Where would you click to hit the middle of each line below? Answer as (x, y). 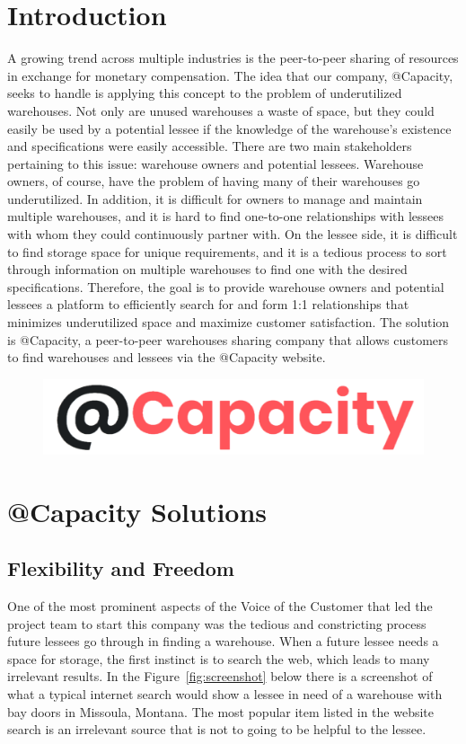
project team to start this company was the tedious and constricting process (217, 623)
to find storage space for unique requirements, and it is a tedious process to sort (227, 251)
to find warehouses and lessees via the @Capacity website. (167, 357)
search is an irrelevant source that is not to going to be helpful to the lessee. (217, 729)
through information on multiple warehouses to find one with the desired (207, 269)
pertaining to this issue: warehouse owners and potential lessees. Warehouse (215, 163)
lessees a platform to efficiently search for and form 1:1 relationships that (208, 304)
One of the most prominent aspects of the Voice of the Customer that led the (220, 606)
